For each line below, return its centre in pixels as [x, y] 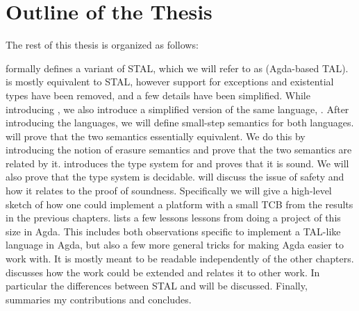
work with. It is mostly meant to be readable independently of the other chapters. [180, 259]
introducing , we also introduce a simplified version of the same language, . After [177, 109]
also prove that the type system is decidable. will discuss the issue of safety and [175, 177]
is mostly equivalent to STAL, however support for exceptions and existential [170, 82]
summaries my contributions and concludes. [99, 299]
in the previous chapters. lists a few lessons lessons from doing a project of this [173, 218]
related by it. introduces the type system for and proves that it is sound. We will [177, 163]
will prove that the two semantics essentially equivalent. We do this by [156, 136]
